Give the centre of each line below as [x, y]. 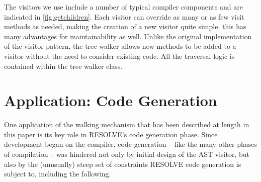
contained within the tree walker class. [63, 66]
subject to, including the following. [58, 174]
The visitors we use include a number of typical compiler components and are [123, 7]
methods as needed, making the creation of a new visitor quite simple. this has [125, 26]
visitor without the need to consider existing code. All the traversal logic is [119, 56]
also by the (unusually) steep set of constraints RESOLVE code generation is [123, 164]
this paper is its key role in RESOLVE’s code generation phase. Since [111, 134]
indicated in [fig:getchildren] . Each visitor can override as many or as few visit [124, 16]
